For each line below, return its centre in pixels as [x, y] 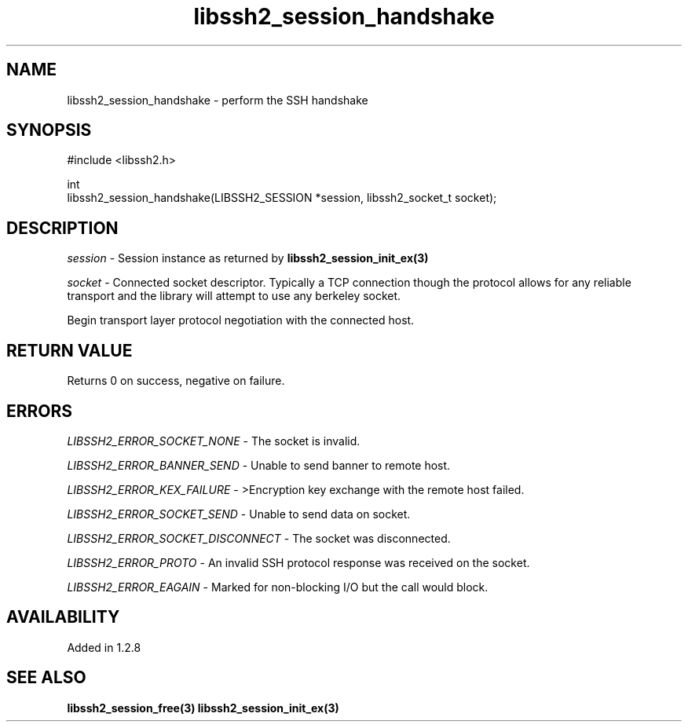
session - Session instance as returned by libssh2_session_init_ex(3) [248, 258]
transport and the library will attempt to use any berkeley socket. [234, 296]
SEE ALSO [46, 678]
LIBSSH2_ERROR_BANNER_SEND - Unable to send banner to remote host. [259, 465]
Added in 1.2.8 [104, 647]
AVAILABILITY [63, 617]
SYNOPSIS [49, 130]
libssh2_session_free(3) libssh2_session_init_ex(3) [203, 708]
